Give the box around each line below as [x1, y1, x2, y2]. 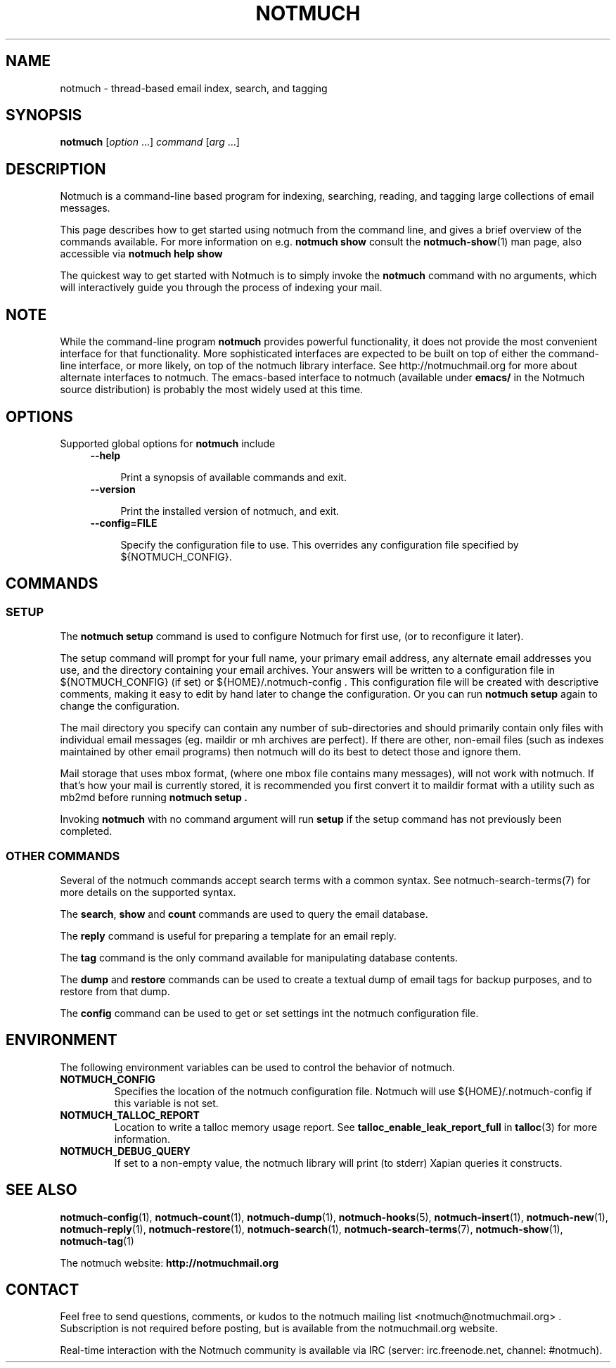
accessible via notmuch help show [60, 248, 223, 260]
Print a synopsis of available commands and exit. [120, 471, 347, 483]
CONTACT [6, 1281, 79, 1299]
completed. [60, 825, 113, 838]
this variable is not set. [114, 1097, 219, 1109]
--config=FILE [90, 516, 158, 529]
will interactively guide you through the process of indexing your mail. [60, 281, 383, 294]
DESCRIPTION [6, 160, 106, 178]
